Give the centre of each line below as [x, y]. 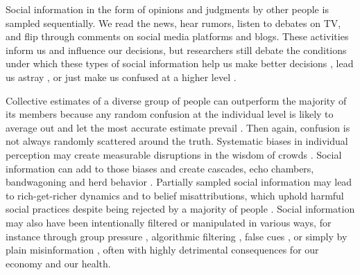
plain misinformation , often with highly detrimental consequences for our [162, 250]
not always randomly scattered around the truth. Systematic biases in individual [177, 141]
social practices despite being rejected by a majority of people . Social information [180, 209]
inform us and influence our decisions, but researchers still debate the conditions [176, 50]
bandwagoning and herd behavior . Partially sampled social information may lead [179, 182]
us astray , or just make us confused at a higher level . [121, 77]
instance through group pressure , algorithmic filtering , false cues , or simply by [177, 236]
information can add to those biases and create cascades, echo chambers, [160, 168]
